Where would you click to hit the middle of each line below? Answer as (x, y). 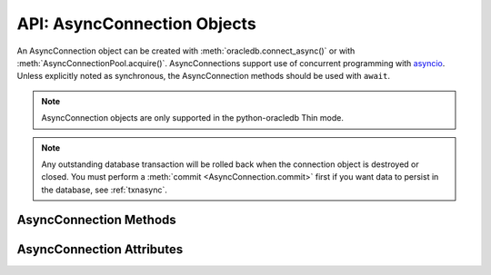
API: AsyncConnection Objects (136, 24)
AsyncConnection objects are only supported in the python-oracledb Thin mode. (193, 118)
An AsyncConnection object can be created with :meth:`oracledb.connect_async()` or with (186, 51)
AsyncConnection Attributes (100, 249)
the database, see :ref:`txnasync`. (105, 190)
